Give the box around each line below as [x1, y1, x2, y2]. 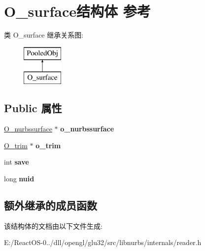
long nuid [4, 173, 34, 183]
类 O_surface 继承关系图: [4, 30, 84, 40]
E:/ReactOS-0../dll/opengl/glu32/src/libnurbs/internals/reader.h [4, 237, 202, 248]
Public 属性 [4, 100, 62, 116]
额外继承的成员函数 [4, 197, 97, 212]
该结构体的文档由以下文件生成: [4, 220, 102, 231]
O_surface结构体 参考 [4, 1, 151, 21]
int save [4, 157, 29, 167]
